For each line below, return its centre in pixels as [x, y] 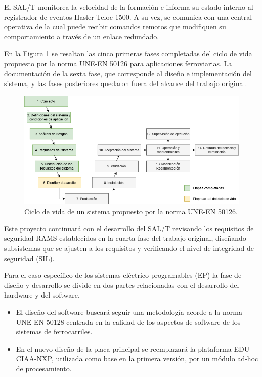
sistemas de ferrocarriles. [54, 332]
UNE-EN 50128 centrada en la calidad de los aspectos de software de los [128, 322]
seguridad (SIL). [29, 258]
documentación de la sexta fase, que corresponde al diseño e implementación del [128, 73]
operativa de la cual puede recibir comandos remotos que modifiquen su [115, 27]
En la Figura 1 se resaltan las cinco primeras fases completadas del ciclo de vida [128, 53]
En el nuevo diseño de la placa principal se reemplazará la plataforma [124, 348]
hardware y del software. [42, 295]
